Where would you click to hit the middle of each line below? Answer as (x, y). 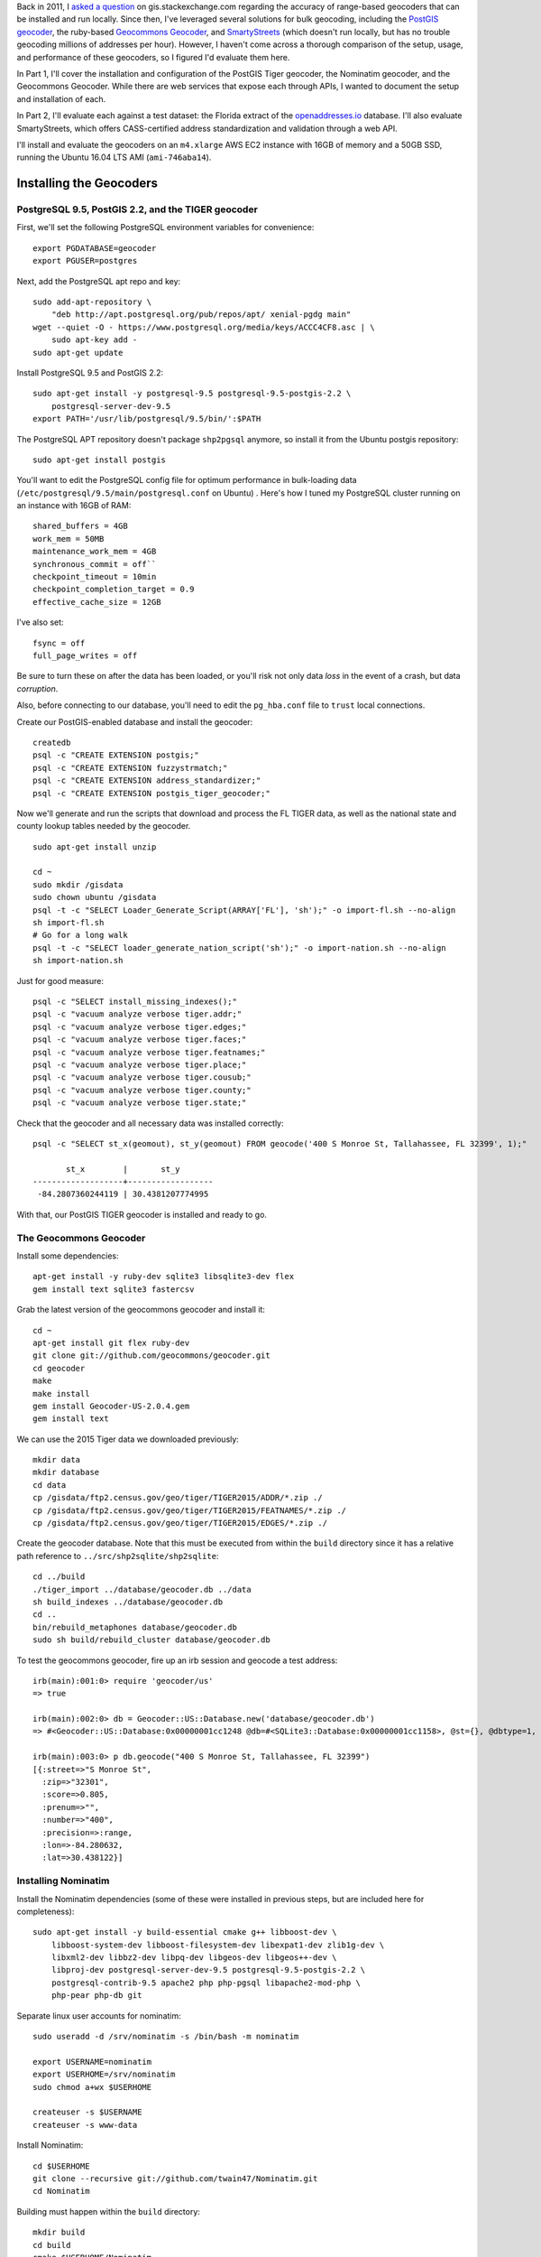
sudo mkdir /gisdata (78, 884)
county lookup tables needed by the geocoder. (104, 826)
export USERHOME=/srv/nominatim (104, 2075)
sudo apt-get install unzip (95, 847)
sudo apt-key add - (94, 340)
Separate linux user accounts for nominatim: (99, 2016)
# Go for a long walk (80, 935)
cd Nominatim (61, 2191)
